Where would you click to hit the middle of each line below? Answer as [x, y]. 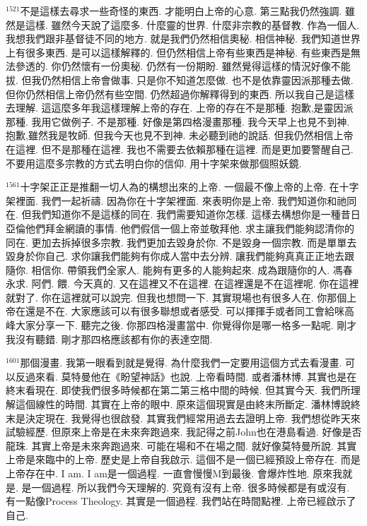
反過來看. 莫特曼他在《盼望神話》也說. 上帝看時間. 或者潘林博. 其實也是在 [186, 376]
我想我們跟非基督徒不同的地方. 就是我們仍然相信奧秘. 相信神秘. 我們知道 [173, 38]
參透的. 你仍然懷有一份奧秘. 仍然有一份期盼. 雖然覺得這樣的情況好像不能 [183, 66]
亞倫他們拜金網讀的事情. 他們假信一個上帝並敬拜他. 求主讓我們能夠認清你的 [180, 228]
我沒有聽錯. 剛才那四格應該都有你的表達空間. [109, 339]
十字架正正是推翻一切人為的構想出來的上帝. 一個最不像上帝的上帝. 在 [180, 187]
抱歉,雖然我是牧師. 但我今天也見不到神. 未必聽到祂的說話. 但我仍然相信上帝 [180, 135]
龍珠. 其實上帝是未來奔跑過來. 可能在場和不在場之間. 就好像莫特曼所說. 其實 [181, 445]
